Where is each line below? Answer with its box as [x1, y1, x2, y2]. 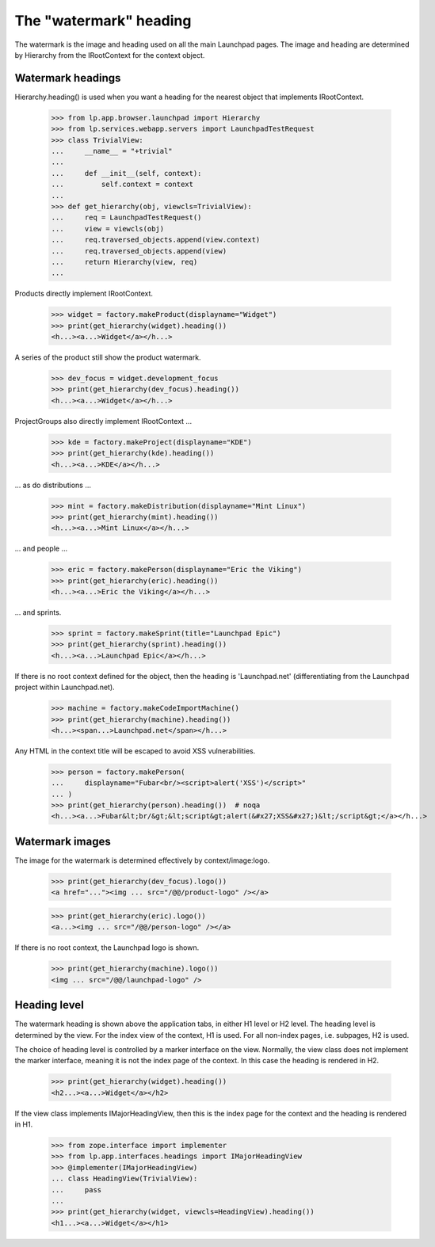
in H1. [14, 1119, 33, 1129]
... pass [51, 1185, 102, 1194]
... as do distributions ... [14, 480, 91, 490]
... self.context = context [51, 180, 194, 189]
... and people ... [14, 543, 67, 554]
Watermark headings [14, 71, 121, 85]
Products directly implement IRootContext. [14, 289, 154, 299]
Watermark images [14, 834, 111, 848]
